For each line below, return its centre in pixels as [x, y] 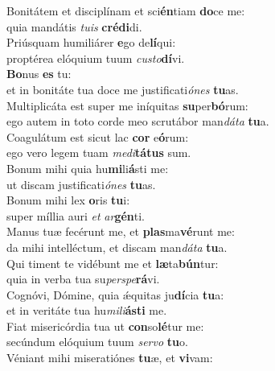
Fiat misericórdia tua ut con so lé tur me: [105, 326]
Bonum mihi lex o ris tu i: [68, 200]
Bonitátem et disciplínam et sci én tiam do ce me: [126, 10]
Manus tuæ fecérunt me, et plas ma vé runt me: [121, 231]
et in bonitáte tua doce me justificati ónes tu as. [123, 89]
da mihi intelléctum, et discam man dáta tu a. [117, 247]
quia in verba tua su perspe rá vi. [83, 279]
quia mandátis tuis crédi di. [74, 26]
